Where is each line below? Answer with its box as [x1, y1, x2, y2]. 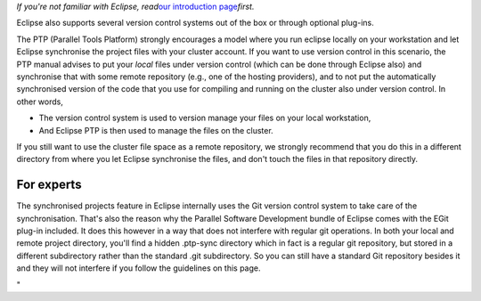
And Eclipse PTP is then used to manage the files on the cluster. [38, 125, 273, 135]
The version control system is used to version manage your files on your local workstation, [38, 112, 371, 124]
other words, [16, 96, 64, 107]
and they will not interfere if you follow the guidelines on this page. [16, 263, 261, 273]
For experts [16, 177, 82, 192]
